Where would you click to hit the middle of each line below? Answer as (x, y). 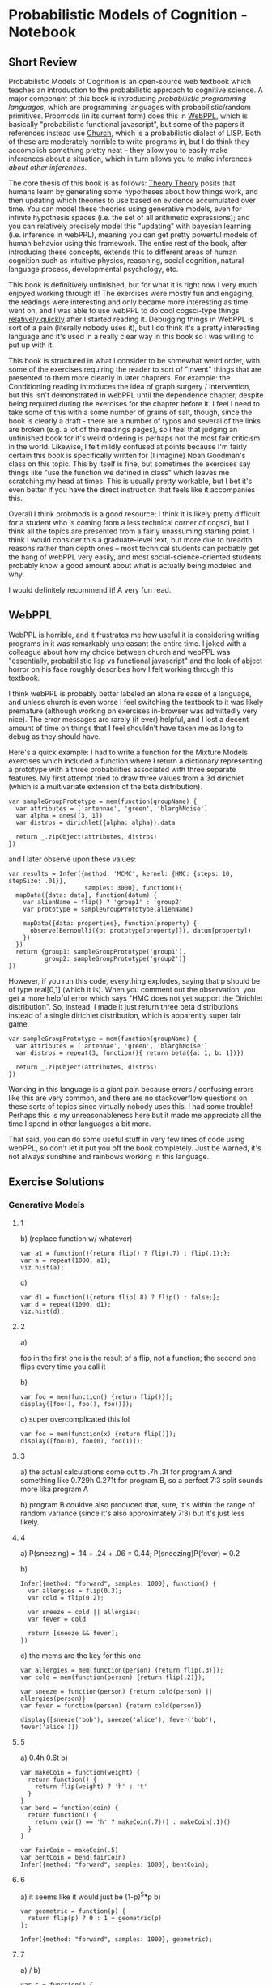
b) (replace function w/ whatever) (76, 1238)
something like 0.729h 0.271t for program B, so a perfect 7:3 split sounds (141, 1480)
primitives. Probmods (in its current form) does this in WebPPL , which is (128, 116)
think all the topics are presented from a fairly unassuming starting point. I (132, 531)
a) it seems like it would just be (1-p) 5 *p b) (90, 1896)
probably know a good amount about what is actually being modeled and (130, 565)
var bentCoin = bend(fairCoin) (73, 1857)
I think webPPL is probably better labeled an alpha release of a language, (130, 693)
